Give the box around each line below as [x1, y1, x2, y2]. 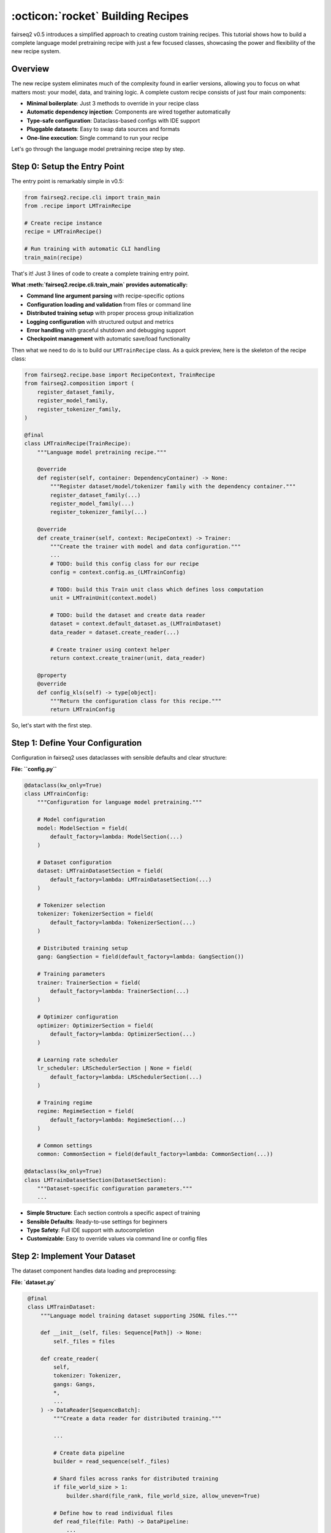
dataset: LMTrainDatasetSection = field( [37, 868, 164, 874]
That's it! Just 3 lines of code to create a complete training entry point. [11, 270, 189, 277]
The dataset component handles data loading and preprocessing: [11, 1267, 177, 1275]
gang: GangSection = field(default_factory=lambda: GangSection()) [37, 954, 245, 960]
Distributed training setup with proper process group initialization [26, 310, 194, 317]
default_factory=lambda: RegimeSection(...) [50, 1116, 186, 1123]
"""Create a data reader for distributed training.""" [53, 1415, 222, 1422]
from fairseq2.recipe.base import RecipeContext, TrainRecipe [24, 372, 215, 378]
